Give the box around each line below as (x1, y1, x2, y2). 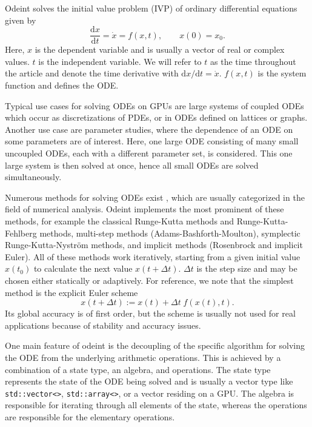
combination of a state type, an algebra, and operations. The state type (5, 363, 271, 375)
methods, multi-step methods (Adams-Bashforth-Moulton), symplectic (39, 226, 300, 239)
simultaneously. (5, 170, 62, 183)
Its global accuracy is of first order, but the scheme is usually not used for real (5, 307, 296, 320)
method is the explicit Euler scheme (5, 286, 138, 298)
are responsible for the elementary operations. (5, 410, 175, 423)
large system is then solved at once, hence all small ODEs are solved (5, 158, 259, 171)
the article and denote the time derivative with (5, 67, 179, 79)
